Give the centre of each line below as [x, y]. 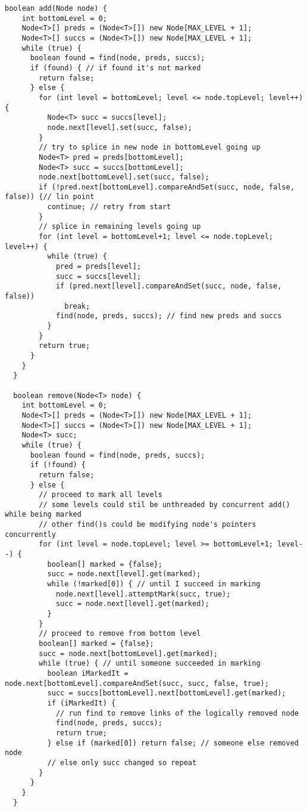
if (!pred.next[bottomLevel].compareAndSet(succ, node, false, [167, 187]
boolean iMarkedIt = [88, 673]
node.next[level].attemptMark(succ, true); [143, 594]
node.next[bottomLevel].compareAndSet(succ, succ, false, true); [137, 683]
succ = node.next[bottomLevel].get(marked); [128, 653]
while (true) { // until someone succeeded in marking [150, 664]
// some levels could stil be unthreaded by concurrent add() [165, 504]
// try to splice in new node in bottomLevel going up [150, 147]
